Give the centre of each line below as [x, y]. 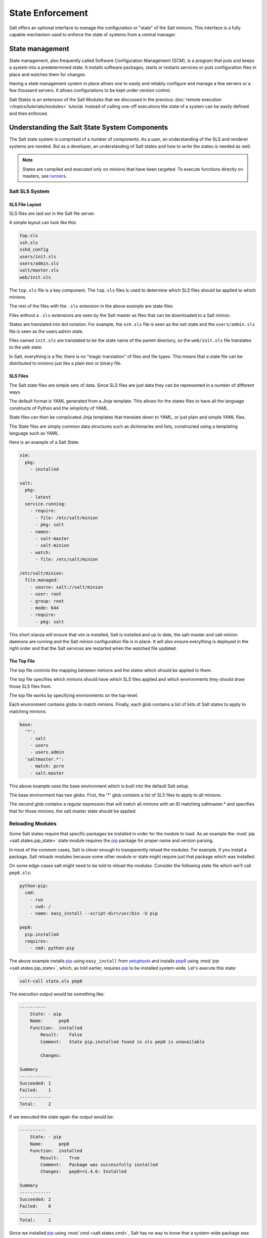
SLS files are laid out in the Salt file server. [52, 213]
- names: [41, 532]
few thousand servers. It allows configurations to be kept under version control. [90, 90]
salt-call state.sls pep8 [51, 981]
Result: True [60, 1158]
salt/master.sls [39, 270]
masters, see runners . [45, 176]
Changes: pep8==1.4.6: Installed [84, 1172]
